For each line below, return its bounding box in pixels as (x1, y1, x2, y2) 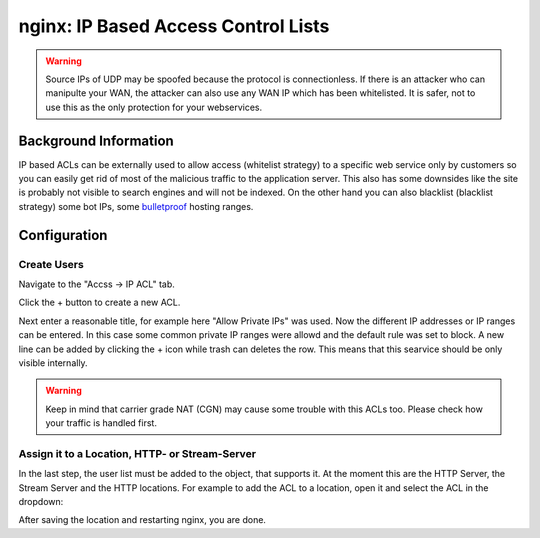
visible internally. (18, 356, 89, 369)
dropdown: (18, 496, 64, 507)
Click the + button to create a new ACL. (18, 296, 181, 309)
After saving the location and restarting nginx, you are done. (18, 514, 267, 526)
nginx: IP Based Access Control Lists (18, 15, 330, 37)
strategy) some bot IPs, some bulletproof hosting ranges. (18, 200, 254, 212)
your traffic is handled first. (45, 417, 157, 429)
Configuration (18, 226, 108, 244)
